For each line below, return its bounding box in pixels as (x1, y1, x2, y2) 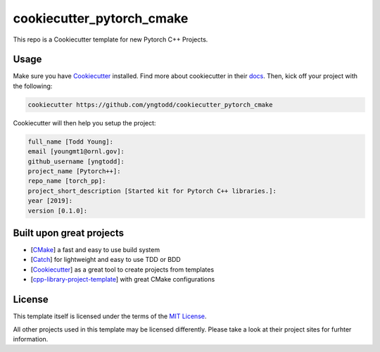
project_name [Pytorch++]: (27, 167, 121, 175)
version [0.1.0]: (27, 206, 88, 215)
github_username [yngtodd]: (27, 157, 125, 165)
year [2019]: (27, 197, 73, 205)
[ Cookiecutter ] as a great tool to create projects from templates (30, 265, 215, 274)
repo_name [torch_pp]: (27, 177, 106, 185)
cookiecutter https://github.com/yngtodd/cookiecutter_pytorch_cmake (27, 101, 273, 108)
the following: (13, 82, 53, 90)
